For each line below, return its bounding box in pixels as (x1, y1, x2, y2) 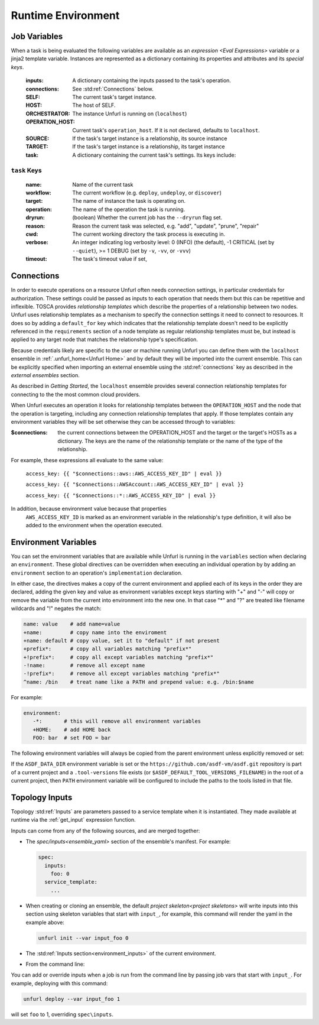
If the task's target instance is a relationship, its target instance (72, 143, 225, 150)
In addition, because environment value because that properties (11, 505, 167, 512)
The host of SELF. (72, 102, 116, 109)
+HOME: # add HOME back (32, 726, 111, 733)
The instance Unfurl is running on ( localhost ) (72, 110, 187, 117)
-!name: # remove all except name (23, 662, 145, 669)
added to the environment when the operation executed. (25, 521, 163, 528)
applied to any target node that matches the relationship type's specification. (11, 336, 198, 343)
